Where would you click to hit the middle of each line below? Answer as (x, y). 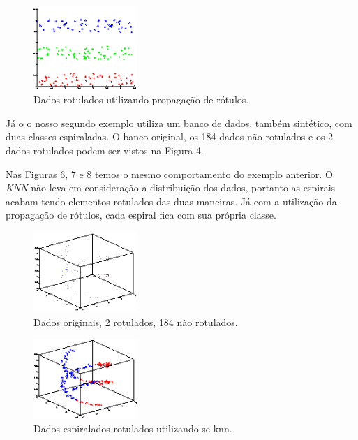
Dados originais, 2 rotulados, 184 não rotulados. (136, 322)
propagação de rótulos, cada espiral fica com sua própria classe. (141, 215)
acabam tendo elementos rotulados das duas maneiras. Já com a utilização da (171, 201)
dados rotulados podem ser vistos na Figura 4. (105, 150)
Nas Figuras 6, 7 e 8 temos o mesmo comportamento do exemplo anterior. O (169, 174)
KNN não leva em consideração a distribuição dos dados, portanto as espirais (171, 188)
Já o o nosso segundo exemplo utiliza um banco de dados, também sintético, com (179, 123)
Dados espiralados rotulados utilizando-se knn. (133, 428)
